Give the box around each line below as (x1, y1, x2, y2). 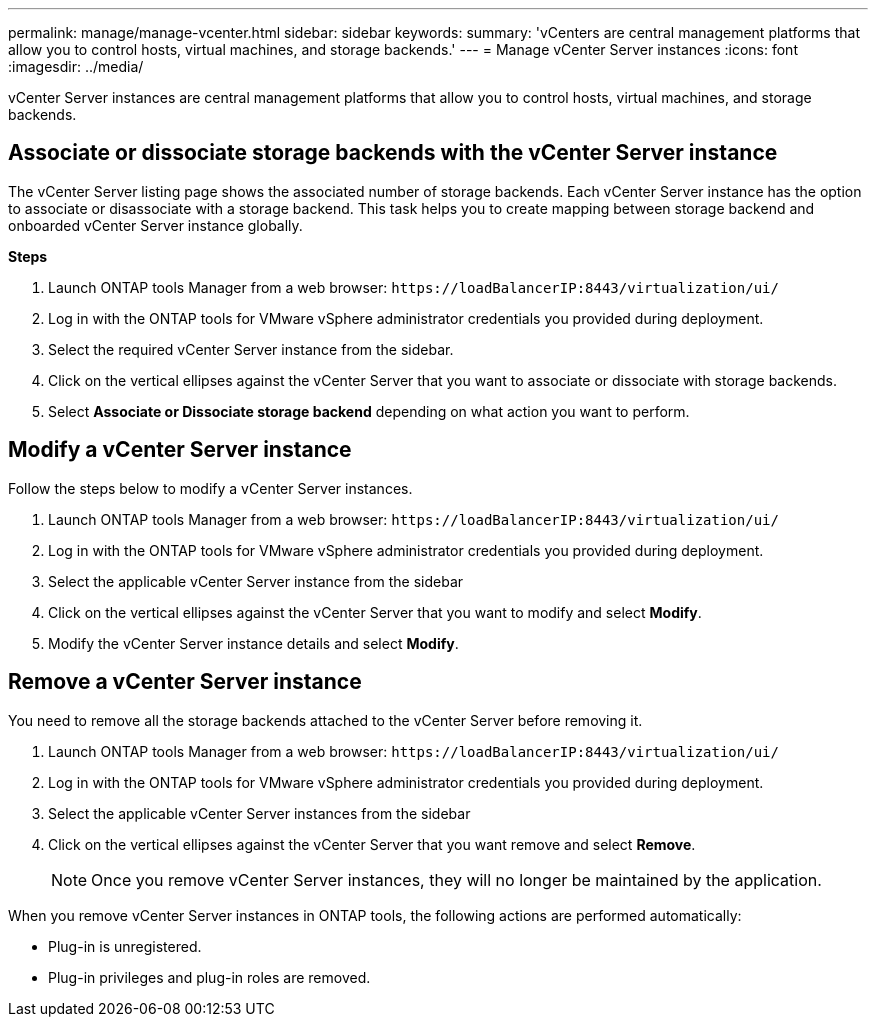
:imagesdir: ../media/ (8, 58, 144, 75)
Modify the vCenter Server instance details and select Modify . (48, 634, 459, 652)
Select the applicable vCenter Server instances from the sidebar (48, 804, 471, 822)
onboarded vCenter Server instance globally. (8, 216, 303, 234)
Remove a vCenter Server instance (8, 669, 362, 695)
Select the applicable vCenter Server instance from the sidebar (48, 572, 464, 590)
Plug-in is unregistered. (48, 937, 202, 955)
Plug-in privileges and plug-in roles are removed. (48, 968, 371, 986)
